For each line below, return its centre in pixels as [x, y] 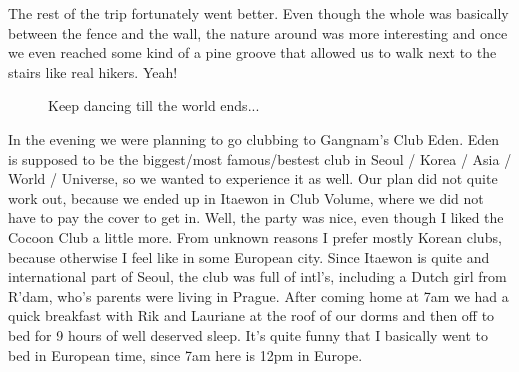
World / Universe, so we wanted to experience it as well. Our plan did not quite [253, 178]
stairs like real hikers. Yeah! [93, 71]
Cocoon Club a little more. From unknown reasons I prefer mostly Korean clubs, [255, 236]
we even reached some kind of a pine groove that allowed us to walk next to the [252, 52]
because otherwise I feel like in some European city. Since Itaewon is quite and [249, 256]
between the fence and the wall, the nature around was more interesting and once [258, 32]
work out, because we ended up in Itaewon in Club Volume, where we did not [246, 197]
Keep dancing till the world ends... [154, 105]
